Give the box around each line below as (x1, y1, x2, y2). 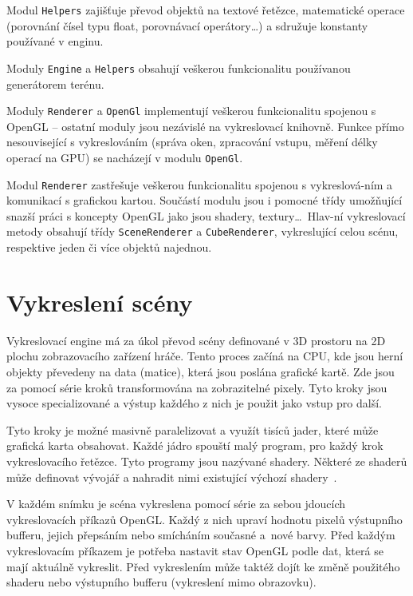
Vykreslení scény (6, 285, 193, 318)
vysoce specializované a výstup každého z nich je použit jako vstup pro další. (6, 395, 382, 411)
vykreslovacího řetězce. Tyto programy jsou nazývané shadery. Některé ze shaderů (6, 452, 407, 469)
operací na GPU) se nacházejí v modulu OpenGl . (6, 149, 243, 165)
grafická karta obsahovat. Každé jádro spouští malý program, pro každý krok (6, 437, 383, 454)
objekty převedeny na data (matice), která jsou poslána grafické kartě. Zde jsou (6, 364, 395, 379)
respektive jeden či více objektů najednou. (6, 239, 212, 256)
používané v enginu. (6, 33, 104, 50)
